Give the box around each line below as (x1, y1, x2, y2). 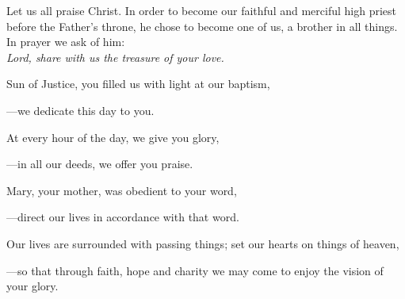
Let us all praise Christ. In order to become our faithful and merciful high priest (6, 2, 396, 18)
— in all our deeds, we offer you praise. (6, 155, 193, 172)
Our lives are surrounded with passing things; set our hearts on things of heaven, (6, 235, 399, 251)
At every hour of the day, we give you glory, (6, 128, 220, 145)
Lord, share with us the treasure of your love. (6, 48, 224, 65)
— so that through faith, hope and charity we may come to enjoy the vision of (6, 262, 384, 278)
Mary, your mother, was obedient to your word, (6, 182, 237, 198)
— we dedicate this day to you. (6, 102, 155, 118)
